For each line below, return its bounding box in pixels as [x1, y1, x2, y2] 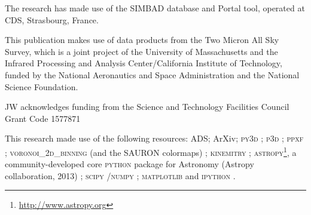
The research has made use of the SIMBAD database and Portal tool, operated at [5, 2, 305, 14]
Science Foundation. [5, 80, 78, 93]
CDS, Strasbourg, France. [5, 13, 99, 26]
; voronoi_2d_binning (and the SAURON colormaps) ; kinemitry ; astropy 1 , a [5, 144, 297, 158]
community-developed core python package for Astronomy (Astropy [5, 158, 254, 170]
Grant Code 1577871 [5, 112, 81, 124]
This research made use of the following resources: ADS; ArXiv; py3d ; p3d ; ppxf [5, 132, 304, 145]
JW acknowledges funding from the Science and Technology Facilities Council [5, 100, 289, 113]
